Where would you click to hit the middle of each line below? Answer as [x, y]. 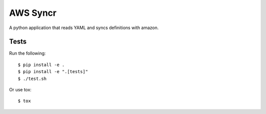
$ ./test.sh [32, 78]
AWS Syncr [33, 13]
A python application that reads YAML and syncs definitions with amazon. [84, 28]
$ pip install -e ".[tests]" [53, 72]
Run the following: [28, 53]
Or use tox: [20, 90]
